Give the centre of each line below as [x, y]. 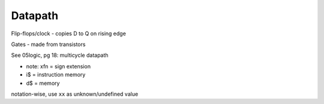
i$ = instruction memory [56, 75]
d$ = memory [43, 83]
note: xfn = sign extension [58, 66]
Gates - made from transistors [48, 44]
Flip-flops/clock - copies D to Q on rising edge [68, 33]
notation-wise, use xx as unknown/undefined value [75, 94]
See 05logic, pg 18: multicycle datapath [60, 55]
